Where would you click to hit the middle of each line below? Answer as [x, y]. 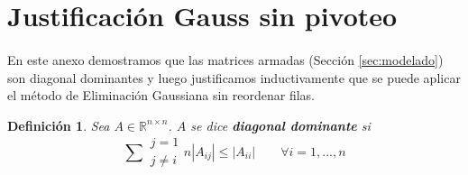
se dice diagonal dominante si [280, 125]
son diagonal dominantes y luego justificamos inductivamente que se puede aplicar [234, 77]
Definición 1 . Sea [59, 125]
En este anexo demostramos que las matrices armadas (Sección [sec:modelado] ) [225, 59]
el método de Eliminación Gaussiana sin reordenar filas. [161, 95]
